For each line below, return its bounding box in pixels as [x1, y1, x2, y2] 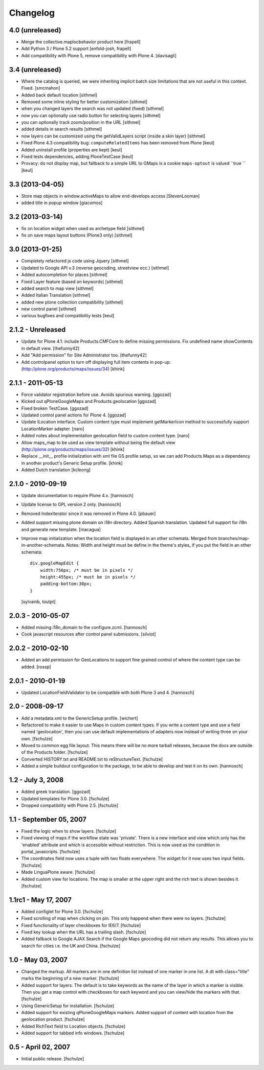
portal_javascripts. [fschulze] [21, 849, 80, 855]
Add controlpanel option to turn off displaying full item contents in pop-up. [21, 359, 171, 365]
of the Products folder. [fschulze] [21, 749, 88, 755]
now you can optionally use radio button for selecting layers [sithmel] [21, 113, 161, 118]
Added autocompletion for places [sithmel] [21, 272, 108, 278]
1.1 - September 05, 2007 [9, 815, 87, 823]
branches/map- [218, 535, 250, 541]
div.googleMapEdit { [30, 560, 79, 566]
